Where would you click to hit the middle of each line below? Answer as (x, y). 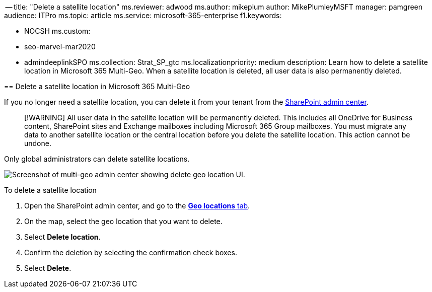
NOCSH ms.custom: (57, 31)
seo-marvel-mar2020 (60, 47)
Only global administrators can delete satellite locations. (97, 159)
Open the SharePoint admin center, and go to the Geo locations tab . (137, 206)
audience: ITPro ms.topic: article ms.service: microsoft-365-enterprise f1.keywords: (143, 15)
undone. (38, 143)
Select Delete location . (62, 237)
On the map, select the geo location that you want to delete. (123, 221)
